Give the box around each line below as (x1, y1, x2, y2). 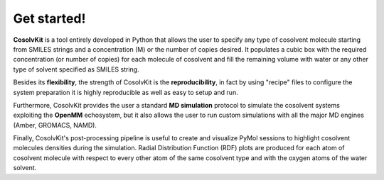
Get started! (13, 11, 86, 26)
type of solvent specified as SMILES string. (13, 64, 139, 74)
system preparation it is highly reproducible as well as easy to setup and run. (13, 88, 238, 96)
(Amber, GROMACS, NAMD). (13, 120, 97, 129)
